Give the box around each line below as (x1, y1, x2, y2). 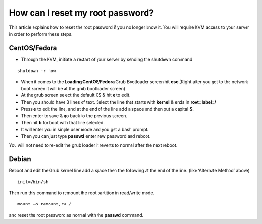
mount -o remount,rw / (17, 201, 72, 207)
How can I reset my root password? (9, 7, 154, 18)
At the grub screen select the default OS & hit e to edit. (21, 93, 131, 98)
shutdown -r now (17, 68, 56, 74)
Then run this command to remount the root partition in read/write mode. (9, 190, 155, 196)
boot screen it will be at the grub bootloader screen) (21, 86, 126, 92)
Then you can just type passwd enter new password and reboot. (21, 133, 151, 139)
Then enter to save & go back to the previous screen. (21, 112, 128, 119)
